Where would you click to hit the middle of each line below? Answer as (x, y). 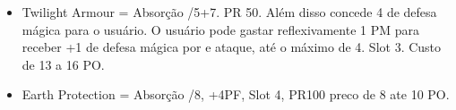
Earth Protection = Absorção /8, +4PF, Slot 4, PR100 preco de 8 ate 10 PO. (236, 94)
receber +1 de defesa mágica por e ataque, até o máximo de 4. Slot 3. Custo (232, 47)
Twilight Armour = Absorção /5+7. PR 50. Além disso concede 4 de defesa (229, 12)
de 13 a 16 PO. (63, 64)
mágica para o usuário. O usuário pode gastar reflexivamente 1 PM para (221, 29)
